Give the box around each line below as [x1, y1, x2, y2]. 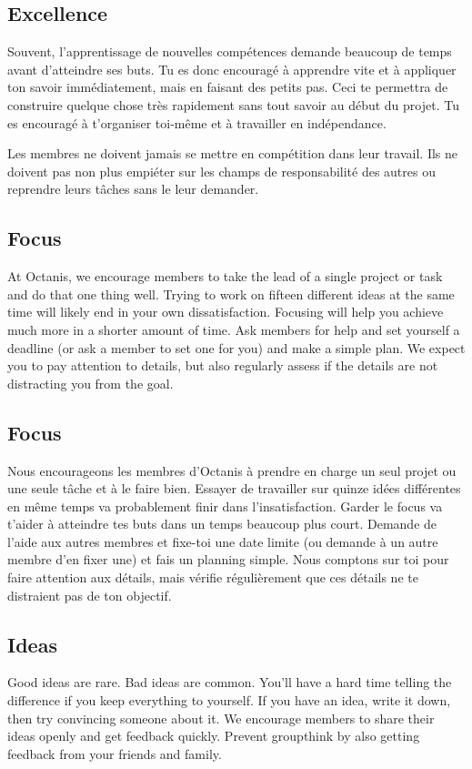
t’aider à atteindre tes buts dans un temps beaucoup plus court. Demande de [7, 514, 437, 533]
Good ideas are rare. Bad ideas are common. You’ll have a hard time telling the [7, 673, 452, 692]
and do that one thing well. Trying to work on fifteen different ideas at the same [7, 284, 455, 303]
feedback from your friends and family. [7, 744, 222, 763]
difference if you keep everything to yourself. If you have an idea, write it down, [7, 691, 451, 710]
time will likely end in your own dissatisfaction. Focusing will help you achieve [7, 302, 444, 321]
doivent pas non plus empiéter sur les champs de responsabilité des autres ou [7, 161, 436, 180]
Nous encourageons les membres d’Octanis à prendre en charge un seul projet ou [7, 460, 457, 480]
